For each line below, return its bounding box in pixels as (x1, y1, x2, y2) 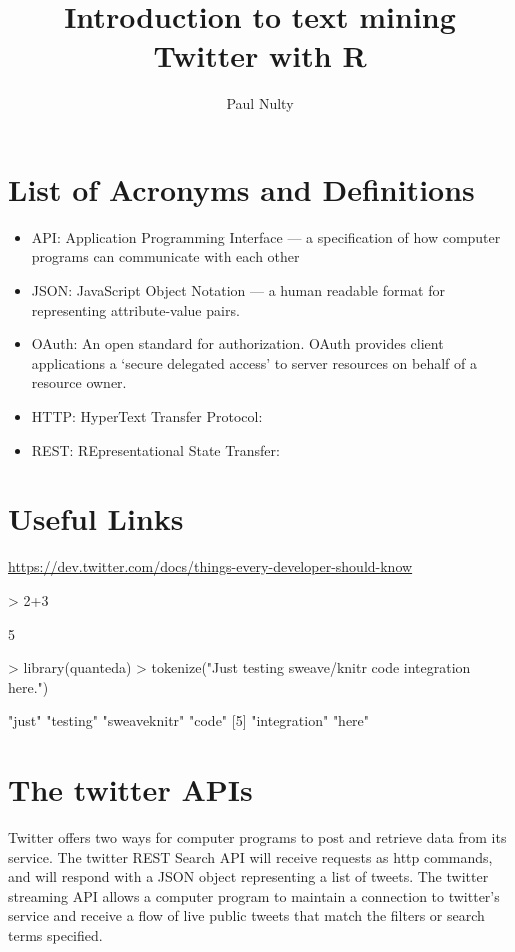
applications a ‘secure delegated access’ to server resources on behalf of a (31, 352, 477, 373)
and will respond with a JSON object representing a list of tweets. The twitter (8, 866, 489, 887)
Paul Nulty (226, 93, 294, 114)
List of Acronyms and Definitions (8, 168, 475, 209)
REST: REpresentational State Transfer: (31, 439, 280, 460)
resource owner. (31, 372, 127, 393)
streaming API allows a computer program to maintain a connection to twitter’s (8, 885, 500, 906)
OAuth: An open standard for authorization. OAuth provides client (31, 333, 444, 354)
